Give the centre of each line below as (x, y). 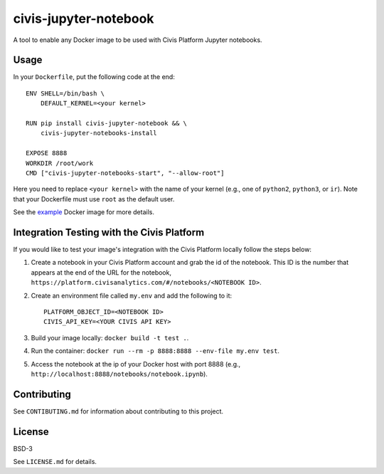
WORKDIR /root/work (60, 163)
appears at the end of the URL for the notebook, (101, 272)
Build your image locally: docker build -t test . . (110, 337)
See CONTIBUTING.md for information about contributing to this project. (118, 411)
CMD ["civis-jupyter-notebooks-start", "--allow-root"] (125, 173)
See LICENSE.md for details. (55, 462)
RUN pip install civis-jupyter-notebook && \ (107, 123)
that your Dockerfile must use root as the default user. (94, 199)
